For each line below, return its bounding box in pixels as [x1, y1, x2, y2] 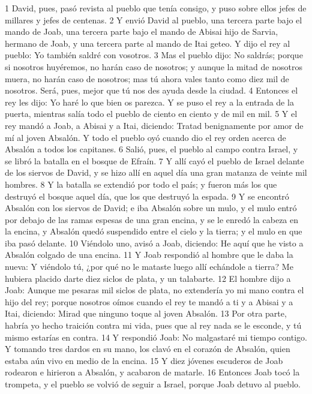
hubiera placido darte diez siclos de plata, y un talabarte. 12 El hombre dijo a [5, 272, 291, 284]
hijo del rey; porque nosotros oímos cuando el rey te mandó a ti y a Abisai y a [5, 295, 293, 308]
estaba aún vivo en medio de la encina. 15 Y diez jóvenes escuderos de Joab [5, 354, 283, 366]
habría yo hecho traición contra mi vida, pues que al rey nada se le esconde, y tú [5, 319, 302, 332]
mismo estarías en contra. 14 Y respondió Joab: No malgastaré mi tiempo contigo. [5, 330, 307, 343]
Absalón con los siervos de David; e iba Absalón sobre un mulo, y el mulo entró [5, 201, 297, 214]
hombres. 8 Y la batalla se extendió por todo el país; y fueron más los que [5, 178, 277, 190]
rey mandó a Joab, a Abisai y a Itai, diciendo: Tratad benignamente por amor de [5, 119, 304, 131]
